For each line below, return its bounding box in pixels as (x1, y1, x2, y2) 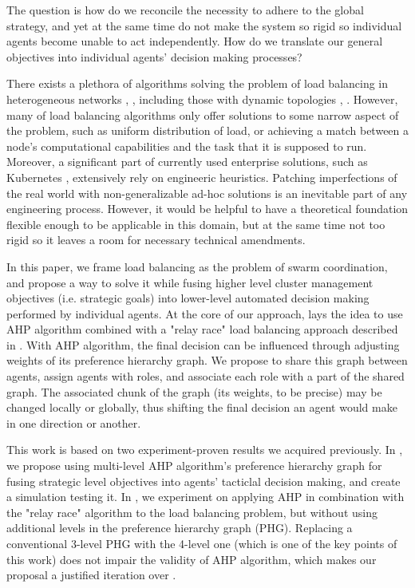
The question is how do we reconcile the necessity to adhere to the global (6, 2, 364, 18)
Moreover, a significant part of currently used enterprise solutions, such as (6, 153, 368, 170)
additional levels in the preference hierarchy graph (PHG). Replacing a (6, 519, 353, 536)
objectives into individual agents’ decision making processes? (6, 48, 302, 65)
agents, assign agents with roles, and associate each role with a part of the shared (6, 368, 405, 385)
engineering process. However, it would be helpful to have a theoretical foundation (6, 200, 409, 217)
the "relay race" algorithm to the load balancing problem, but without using (6, 503, 377, 520)
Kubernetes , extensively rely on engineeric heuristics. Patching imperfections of (6, 168, 397, 185)
